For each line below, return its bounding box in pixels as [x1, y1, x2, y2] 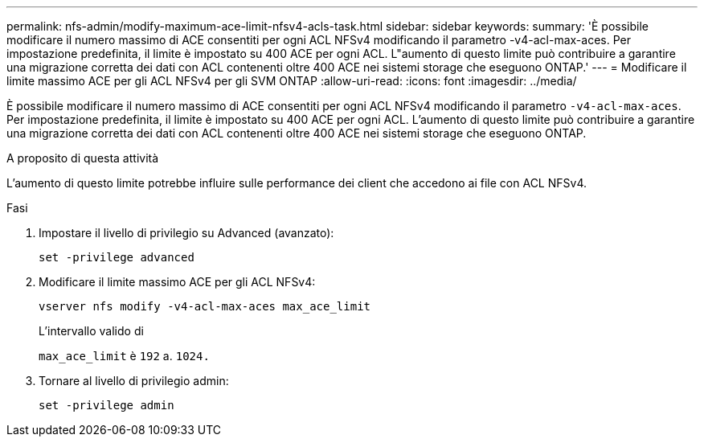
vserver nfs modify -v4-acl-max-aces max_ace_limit [39, 300, 371, 313]
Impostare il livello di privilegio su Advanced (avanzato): [39, 226, 334, 240]
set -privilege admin [39, 399, 174, 412]
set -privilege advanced [39, 251, 194, 264]
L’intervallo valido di [39, 324, 144, 338]
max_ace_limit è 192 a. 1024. [39, 349, 210, 363]
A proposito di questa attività [6, 151, 159, 165]
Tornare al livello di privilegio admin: [39, 374, 229, 388]
